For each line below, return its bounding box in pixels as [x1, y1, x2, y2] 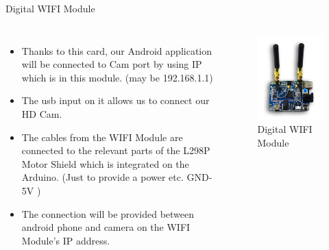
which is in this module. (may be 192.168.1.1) [21, 70, 213, 84]
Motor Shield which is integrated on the [21, 156, 189, 171]
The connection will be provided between [21, 206, 195, 221]
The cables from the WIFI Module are [21, 129, 183, 144]
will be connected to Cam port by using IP [21, 57, 202, 71]
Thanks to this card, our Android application [21, 43, 212, 58]
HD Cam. [21, 106, 62, 121]
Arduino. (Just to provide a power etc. [21, 170, 184, 184]
